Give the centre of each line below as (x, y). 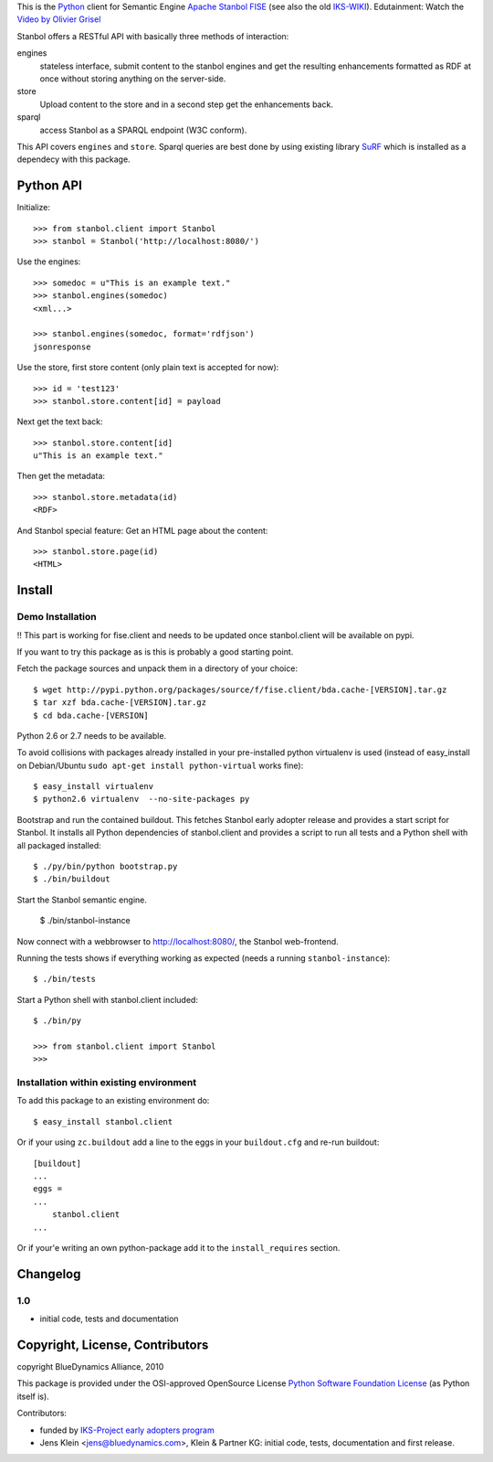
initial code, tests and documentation (109, 1319)
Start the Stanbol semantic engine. (82, 900)
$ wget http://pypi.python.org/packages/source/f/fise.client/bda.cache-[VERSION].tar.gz (240, 689)
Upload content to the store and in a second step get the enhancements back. (186, 104)
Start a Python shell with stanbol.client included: (107, 999)
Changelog (49, 1274)
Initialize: (33, 208)
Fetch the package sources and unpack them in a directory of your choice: (157, 668)
